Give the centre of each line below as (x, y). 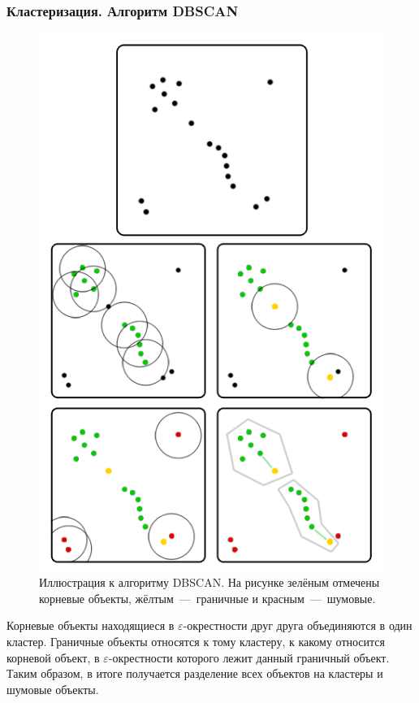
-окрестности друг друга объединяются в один (298, 625)
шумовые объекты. (53, 689)
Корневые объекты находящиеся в (91, 625)
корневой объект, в (53, 657)
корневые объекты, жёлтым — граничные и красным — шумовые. (207, 598)
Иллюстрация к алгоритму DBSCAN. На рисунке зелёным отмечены (209, 582)
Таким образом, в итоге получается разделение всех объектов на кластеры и (195, 673)
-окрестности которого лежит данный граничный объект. (249, 657)
